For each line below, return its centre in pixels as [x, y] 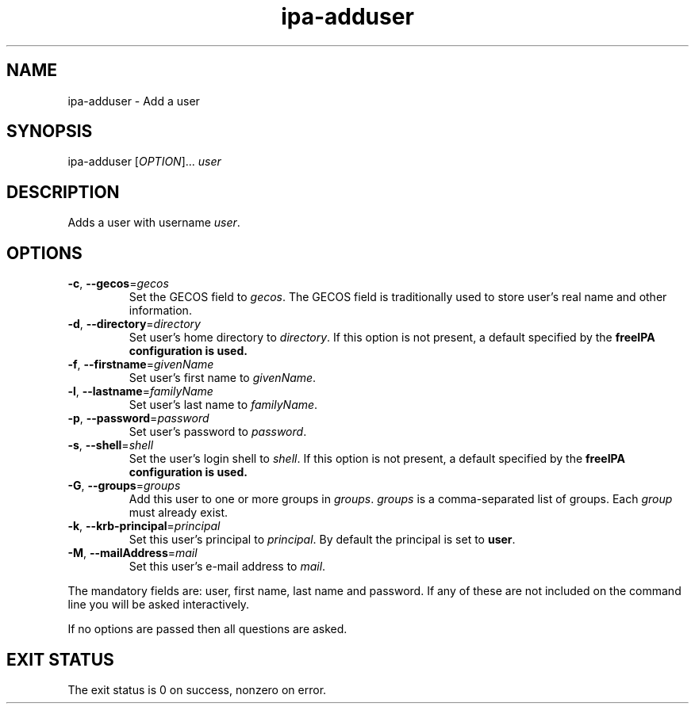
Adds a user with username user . [154, 223]
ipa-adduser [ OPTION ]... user [144, 162]
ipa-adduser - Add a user [134, 101]
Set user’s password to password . [218, 432]
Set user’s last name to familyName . [223, 405]
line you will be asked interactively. [159, 605]
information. [160, 311]
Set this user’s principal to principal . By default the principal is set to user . [322, 540]
